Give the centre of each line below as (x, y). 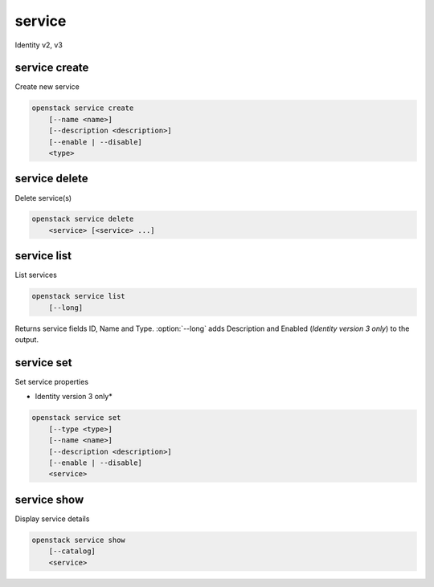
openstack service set (76, 418)
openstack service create (83, 108)
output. (27, 340)
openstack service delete (83, 219)
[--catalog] (72, 551)
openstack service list (79, 296)
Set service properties (51, 382)
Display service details (52, 519)
